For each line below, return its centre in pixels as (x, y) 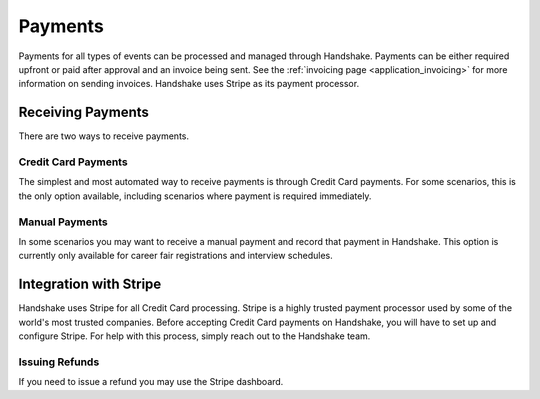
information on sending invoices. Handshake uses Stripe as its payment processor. (189, 84)
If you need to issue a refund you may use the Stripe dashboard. (151, 382)
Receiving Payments (84, 112)
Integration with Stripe (90, 284)
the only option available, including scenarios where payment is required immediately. (195, 196)
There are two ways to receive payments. (104, 136)
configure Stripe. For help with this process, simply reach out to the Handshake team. (194, 336)
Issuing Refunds (59, 362)
